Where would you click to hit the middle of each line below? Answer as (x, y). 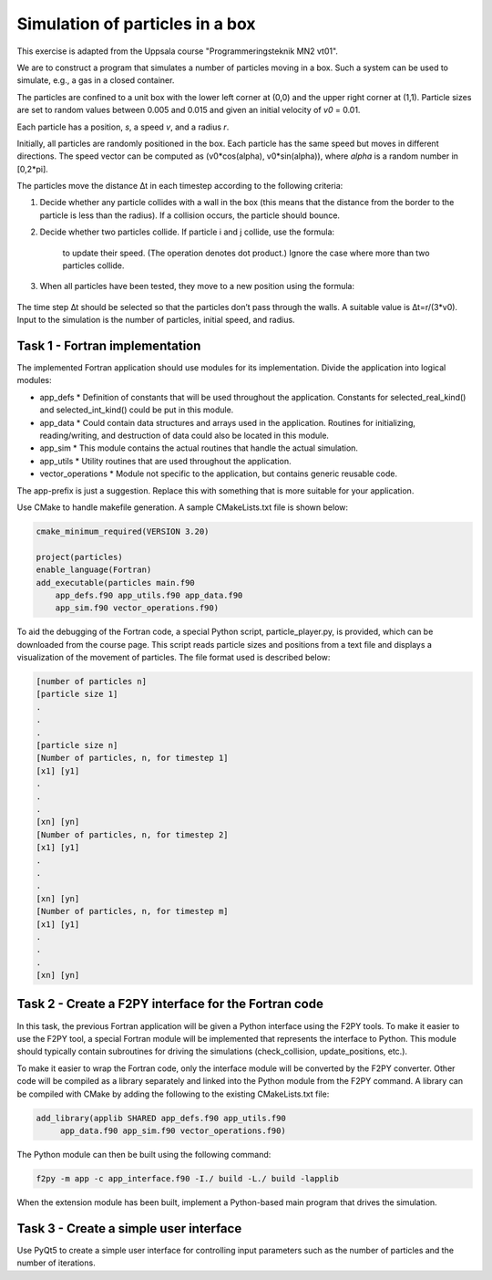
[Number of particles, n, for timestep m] (132, 911)
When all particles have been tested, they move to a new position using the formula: (197, 286)
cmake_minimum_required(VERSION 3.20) (123, 531)
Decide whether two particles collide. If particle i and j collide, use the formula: (187, 232)
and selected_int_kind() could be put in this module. (137, 410)
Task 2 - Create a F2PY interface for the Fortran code (170, 1004)
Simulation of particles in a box (136, 24)
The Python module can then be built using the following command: (144, 1154)
